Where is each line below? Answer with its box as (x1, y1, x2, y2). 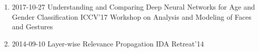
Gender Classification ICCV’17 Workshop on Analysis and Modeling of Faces (12, 11, 251, 22)
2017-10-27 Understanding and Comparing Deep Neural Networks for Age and (12, 2, 255, 12)
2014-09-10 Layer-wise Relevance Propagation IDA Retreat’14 (12, 38, 204, 48)
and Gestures (12, 21, 53, 32)
